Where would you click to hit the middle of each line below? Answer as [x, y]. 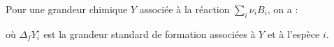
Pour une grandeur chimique [67, 9]
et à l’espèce [293, 34]
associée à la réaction [184, 9]
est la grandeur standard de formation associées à [150, 34]
